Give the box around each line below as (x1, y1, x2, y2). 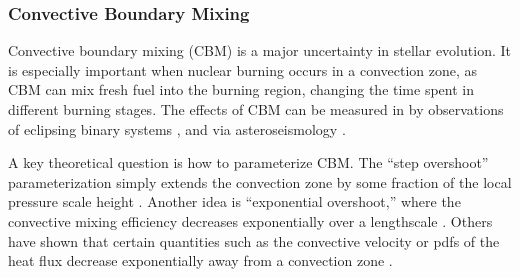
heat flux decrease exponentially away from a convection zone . (8, 250, 393, 271)
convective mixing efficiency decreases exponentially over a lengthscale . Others (8, 210, 493, 231)
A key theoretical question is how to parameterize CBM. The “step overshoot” (8, 152, 489, 173)
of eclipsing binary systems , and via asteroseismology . (8, 118, 346, 139)
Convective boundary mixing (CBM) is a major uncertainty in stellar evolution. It (8, 40, 511, 61)
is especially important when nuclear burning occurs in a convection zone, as (8, 59, 478, 80)
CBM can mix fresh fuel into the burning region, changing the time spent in (8, 79, 474, 100)
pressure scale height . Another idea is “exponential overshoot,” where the (8, 191, 461, 212)
